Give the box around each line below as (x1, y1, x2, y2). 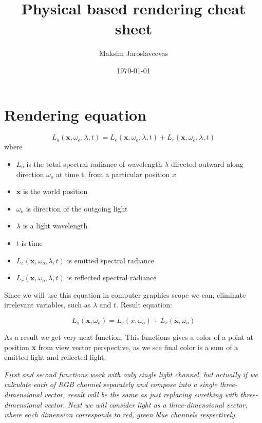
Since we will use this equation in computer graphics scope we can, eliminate (4, 289, 246, 300)
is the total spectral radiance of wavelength (26, 159, 162, 169)
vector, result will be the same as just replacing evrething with (44, 389, 238, 399)
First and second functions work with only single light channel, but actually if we (4, 369, 258, 379)
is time (21, 238, 43, 248)
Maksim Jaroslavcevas (99, 48, 169, 59)
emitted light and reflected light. (4, 352, 106, 362)
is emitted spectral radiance (67, 255, 154, 265)
